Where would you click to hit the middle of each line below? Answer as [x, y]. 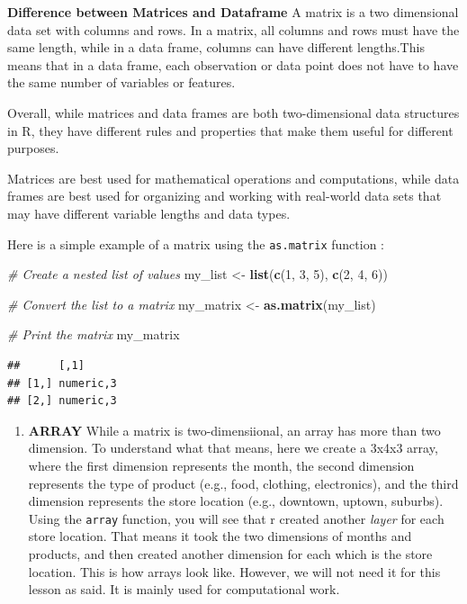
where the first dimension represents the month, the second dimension [221, 465]
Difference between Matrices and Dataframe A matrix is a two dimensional [233, 12]
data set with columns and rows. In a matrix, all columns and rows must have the [233, 29]
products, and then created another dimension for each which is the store [230, 553]
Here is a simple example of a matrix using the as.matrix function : [196, 243]
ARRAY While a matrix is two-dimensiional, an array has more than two [234, 430]
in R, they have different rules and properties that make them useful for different [230, 130]
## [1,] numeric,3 [62, 383]
